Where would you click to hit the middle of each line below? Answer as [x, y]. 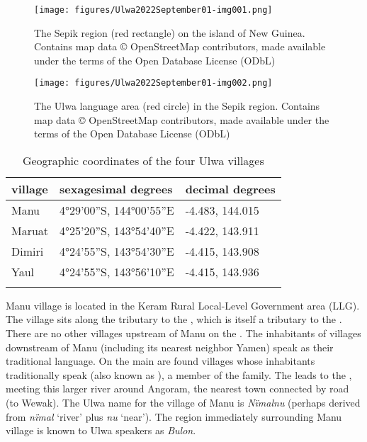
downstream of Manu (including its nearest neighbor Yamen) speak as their [170, 347]
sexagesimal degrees [116, 188]
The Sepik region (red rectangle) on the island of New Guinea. [170, 32]
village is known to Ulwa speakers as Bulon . [101, 430]
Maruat [30, 230]
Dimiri [28, 251]
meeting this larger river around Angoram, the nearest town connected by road [177, 389]
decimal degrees [230, 188]
